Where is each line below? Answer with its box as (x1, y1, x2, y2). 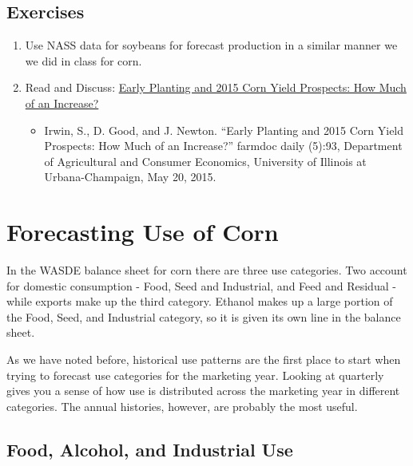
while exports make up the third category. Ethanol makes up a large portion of (6, 293, 393, 310)
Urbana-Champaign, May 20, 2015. (44, 168, 216, 185)
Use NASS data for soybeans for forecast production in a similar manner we (25, 37, 398, 53)
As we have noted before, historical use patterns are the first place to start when (6, 351, 401, 368)
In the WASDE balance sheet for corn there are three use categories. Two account (6, 262, 407, 278)
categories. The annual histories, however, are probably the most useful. (6, 397, 358, 414)
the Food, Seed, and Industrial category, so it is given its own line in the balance (6, 308, 401, 325)
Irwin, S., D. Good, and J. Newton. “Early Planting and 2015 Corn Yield (44, 121, 404, 138)
